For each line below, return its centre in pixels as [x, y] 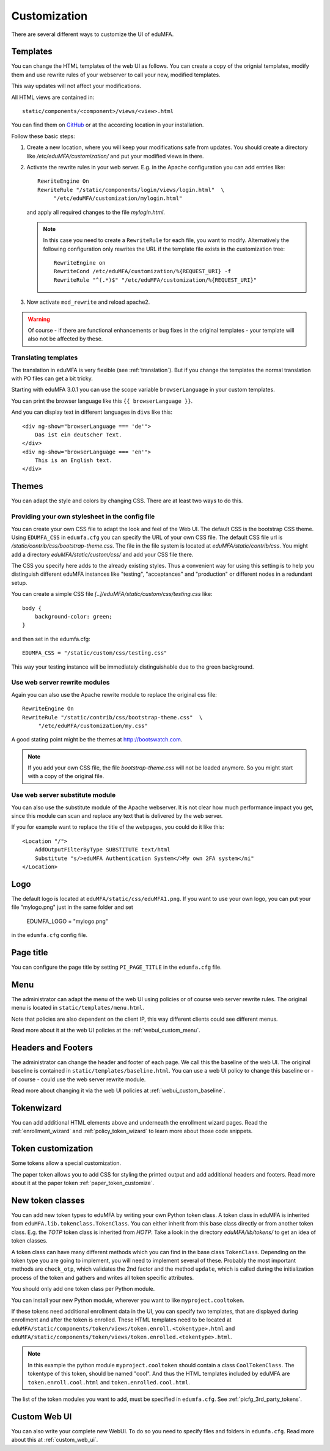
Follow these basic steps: [43, 136]
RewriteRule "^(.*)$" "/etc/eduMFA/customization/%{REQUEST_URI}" [156, 280]
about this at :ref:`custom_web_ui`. [55, 1440]
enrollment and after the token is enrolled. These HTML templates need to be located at [121, 1320]
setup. [19, 582]
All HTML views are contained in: [53, 97]
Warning [39, 319]
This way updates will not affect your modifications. [76, 86]
